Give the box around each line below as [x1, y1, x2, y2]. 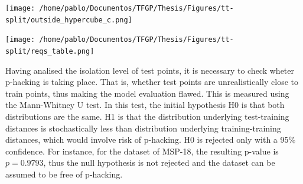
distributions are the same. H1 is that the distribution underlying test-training [5, 110, 289, 122]
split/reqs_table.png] [5, 47, 95, 55]
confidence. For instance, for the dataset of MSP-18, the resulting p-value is [5, 144, 279, 157]
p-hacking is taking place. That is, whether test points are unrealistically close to [5, 75, 299, 88]
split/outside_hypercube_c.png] [5, 15, 132, 24]
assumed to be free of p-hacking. [5, 167, 123, 180]
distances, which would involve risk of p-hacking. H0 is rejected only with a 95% [5, 133, 296, 146]
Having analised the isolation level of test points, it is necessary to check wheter [5, 64, 295, 76]
